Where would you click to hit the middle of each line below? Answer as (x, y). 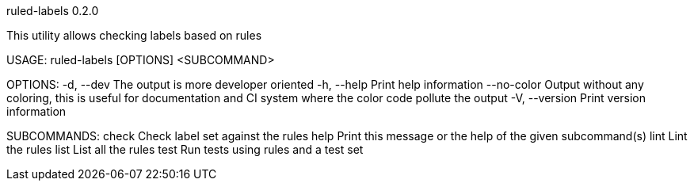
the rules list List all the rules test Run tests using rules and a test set (185, 149)
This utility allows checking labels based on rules (134, 35)
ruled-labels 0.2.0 (53, 11)
